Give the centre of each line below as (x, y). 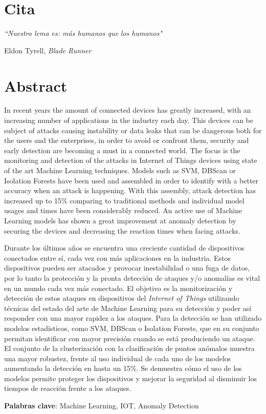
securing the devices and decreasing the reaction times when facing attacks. (122, 230)
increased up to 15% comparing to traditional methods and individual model (124, 200)
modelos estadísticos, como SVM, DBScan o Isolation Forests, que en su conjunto (132, 328)
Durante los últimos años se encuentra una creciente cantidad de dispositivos (124, 248)
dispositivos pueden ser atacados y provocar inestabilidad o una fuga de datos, (127, 268)
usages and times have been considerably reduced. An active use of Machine (123, 210)
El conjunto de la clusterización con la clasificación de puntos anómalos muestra (129, 348)
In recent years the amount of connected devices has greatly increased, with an (128, 110)
